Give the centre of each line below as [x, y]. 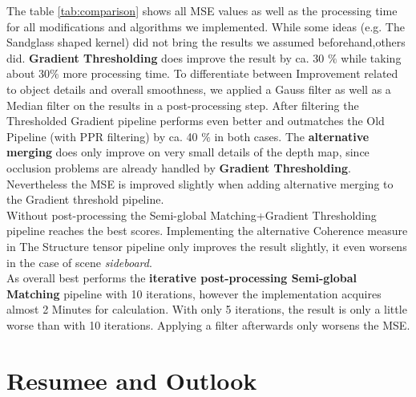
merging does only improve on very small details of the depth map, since [188, 152]
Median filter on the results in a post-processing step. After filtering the [183, 105]
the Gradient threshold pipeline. [85, 199]
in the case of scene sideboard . [79, 262]
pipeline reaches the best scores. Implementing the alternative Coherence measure [207, 231]
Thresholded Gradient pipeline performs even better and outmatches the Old [196, 121]
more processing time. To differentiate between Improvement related [230, 73]
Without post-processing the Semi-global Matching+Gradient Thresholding [192, 215]
